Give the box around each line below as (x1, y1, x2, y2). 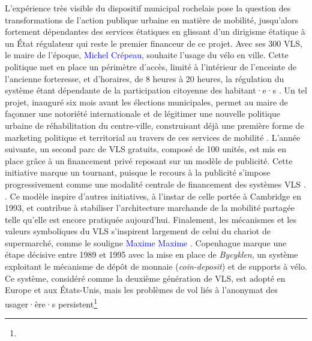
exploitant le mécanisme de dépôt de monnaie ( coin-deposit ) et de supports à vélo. (5, 260, 307, 273)
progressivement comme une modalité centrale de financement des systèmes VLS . (5, 177, 306, 190)
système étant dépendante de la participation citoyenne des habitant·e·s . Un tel (5, 84, 307, 96)
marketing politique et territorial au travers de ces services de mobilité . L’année (5, 131, 301, 143)
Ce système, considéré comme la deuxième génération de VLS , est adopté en (5, 271, 286, 284)
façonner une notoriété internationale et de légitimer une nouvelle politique (5, 107, 281, 120)
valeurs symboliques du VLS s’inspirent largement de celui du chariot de (5, 225, 271, 237)
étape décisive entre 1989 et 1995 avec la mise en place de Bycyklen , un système (5, 248, 298, 261)
